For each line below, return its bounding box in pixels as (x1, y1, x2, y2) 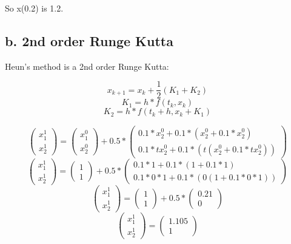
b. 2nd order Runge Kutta (5, 31, 173, 50)
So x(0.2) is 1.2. (5, 2, 64, 14)
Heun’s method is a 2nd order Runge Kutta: (5, 59, 169, 72)
